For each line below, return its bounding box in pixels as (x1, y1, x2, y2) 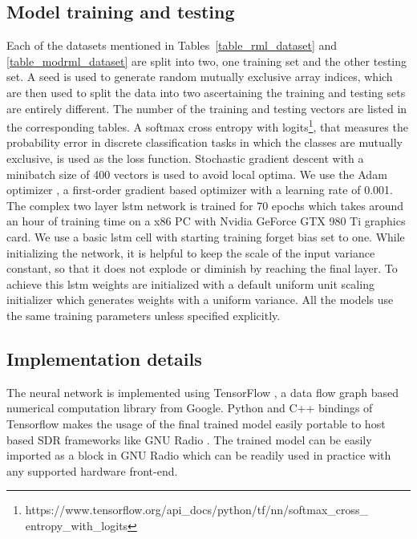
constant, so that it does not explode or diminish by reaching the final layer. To (6, 260, 398, 277)
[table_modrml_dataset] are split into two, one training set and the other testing (6, 52, 407, 69)
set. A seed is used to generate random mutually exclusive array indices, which (6, 68, 393, 85)
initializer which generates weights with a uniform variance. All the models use (6, 291, 394, 308)
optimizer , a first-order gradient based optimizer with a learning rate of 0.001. (6, 181, 393, 198)
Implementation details (6, 346, 202, 371)
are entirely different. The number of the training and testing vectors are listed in (6, 99, 407, 116)
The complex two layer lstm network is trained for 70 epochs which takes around (6, 197, 404, 213)
